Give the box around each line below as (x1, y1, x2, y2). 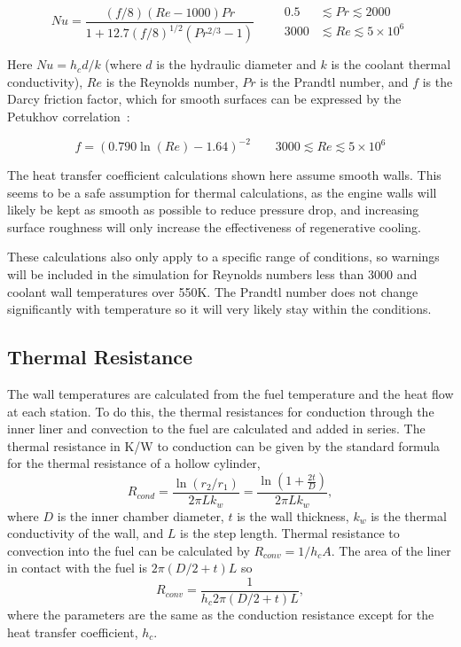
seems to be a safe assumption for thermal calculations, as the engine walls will (7, 183, 437, 201)
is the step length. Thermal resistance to (180, 524, 400, 542)
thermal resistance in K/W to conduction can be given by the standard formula (7, 436, 441, 455)
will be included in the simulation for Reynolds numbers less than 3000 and (7, 265, 418, 284)
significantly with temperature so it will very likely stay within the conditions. (7, 300, 432, 318)
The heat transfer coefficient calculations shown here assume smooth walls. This (7, 166, 441, 184)
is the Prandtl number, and (260, 72, 409, 90)
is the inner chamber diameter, (57, 506, 224, 525)
